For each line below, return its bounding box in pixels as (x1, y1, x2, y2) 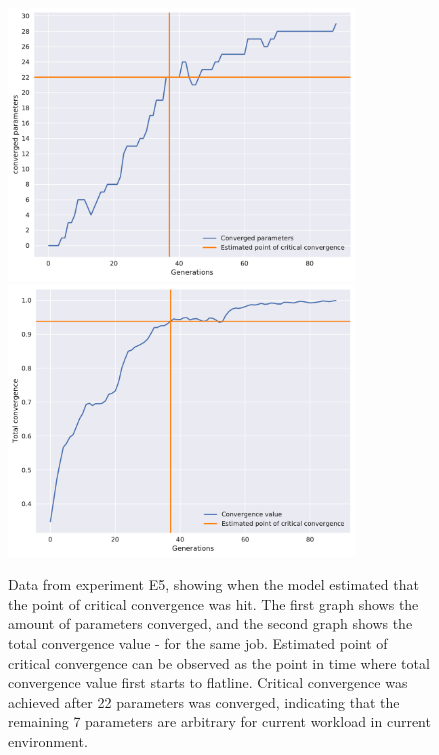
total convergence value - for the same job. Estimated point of (8, 632, 388, 653)
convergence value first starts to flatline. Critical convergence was (8, 672, 408, 693)
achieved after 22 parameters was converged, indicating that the (8, 691, 400, 712)
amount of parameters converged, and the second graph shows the (8, 613, 413, 634)
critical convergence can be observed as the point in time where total (8, 652, 430, 673)
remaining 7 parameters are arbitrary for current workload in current (8, 711, 431, 732)
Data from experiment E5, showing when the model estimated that (8, 574, 419, 595)
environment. (8, 730, 88, 751)
